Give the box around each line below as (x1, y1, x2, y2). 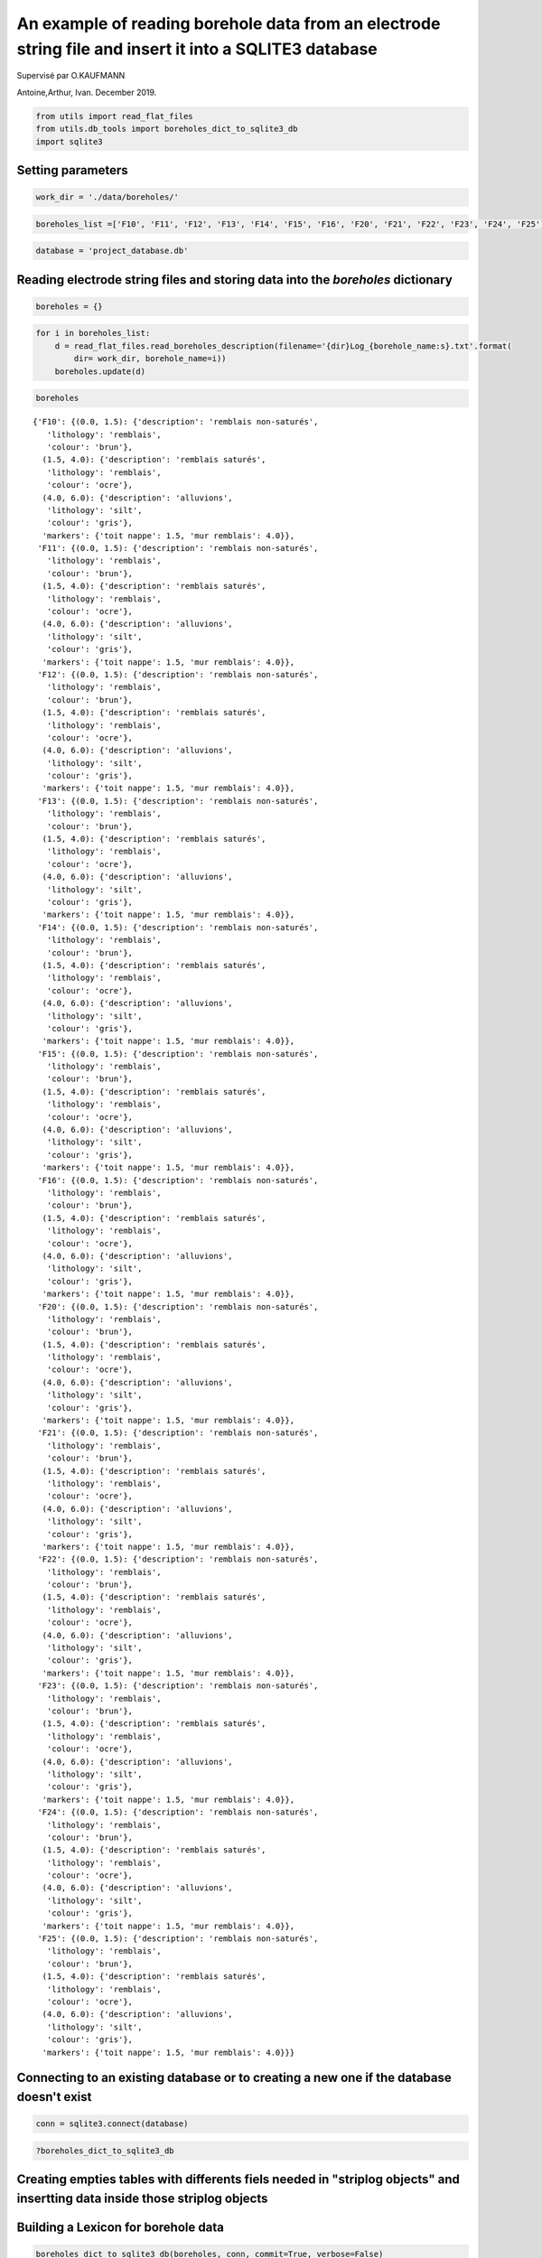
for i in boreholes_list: (35, 328, 151, 339)
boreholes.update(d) (54, 366, 146, 377)
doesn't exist (16, 2089, 92, 2104)
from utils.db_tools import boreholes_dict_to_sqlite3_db (35, 124, 298, 135)
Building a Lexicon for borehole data (16, 2219, 225, 2235)
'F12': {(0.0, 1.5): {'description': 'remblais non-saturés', (37, 669, 319, 679)
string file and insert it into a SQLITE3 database (16, 39, 378, 59)
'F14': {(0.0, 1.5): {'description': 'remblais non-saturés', (37, 922, 319, 932)
